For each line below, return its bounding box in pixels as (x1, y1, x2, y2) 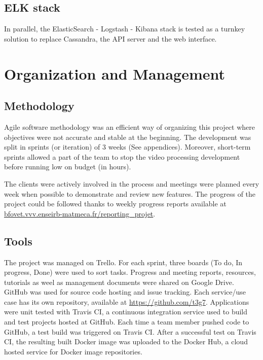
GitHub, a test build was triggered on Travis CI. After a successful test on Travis (4, 326, 256, 337)
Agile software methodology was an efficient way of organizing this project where (4, 121, 255, 132)
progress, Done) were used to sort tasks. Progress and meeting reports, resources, (4, 267, 256, 277)
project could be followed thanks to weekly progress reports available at (4, 198, 227, 209)
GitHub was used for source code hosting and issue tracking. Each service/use (4, 286, 246, 297)
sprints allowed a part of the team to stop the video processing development (4, 151, 240, 162)
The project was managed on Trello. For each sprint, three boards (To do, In (4, 257, 243, 267)
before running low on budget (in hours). (4, 161, 131, 172)
